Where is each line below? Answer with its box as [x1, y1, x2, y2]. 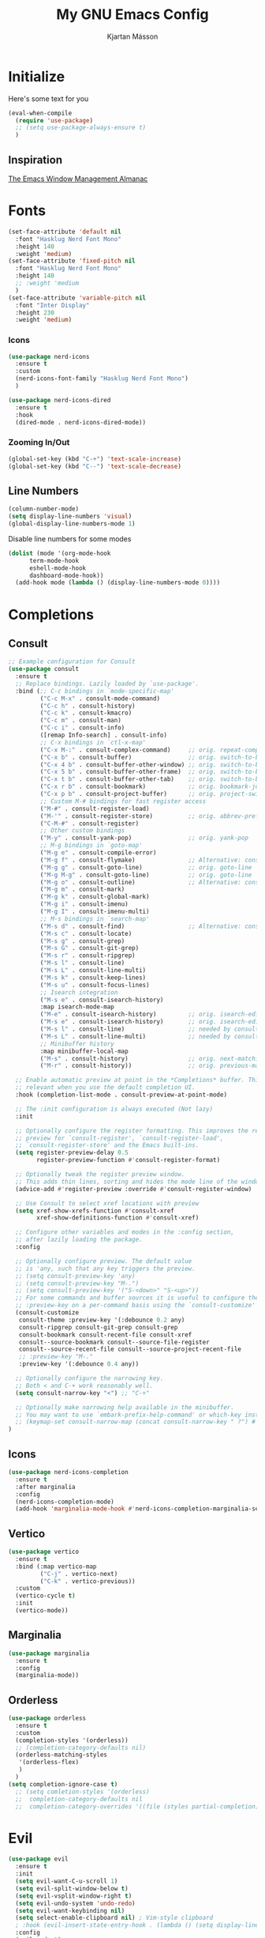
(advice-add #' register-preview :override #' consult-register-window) [15, 1185, 252, 1193]
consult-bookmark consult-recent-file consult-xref [18, 1330, 192, 1339]
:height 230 [15, 308, 55, 317]
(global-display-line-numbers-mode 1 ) [8, 520, 136, 528]
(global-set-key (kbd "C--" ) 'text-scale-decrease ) [8, 462, 181, 470]
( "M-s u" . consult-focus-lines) [39, 981, 150, 989]
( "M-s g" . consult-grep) [39, 937, 125, 945]
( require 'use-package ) [15, 116, 93, 124]
